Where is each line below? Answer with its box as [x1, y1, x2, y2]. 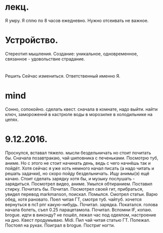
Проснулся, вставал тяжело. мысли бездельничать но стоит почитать [5, 150, 151, 155]
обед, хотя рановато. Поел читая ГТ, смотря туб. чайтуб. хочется [5, 196, 142, 202]
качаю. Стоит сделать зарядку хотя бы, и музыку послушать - [5, 175, 135, 181]
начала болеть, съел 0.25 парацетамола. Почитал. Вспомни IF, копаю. [5, 207, 152, 213]
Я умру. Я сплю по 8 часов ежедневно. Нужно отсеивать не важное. [5, 18, 149, 23]
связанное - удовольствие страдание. [5, 56, 85, 62]
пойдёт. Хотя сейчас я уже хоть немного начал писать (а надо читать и [5, 165, 155, 171]
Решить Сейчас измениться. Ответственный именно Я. [5, 73, 121, 79]
